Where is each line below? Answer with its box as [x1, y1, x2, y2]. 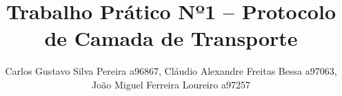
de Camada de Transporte [44, 24, 298, 52]
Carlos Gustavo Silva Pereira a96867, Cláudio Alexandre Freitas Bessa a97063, [5, 64, 337, 78]
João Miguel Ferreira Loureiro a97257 [92, 77, 250, 91]
